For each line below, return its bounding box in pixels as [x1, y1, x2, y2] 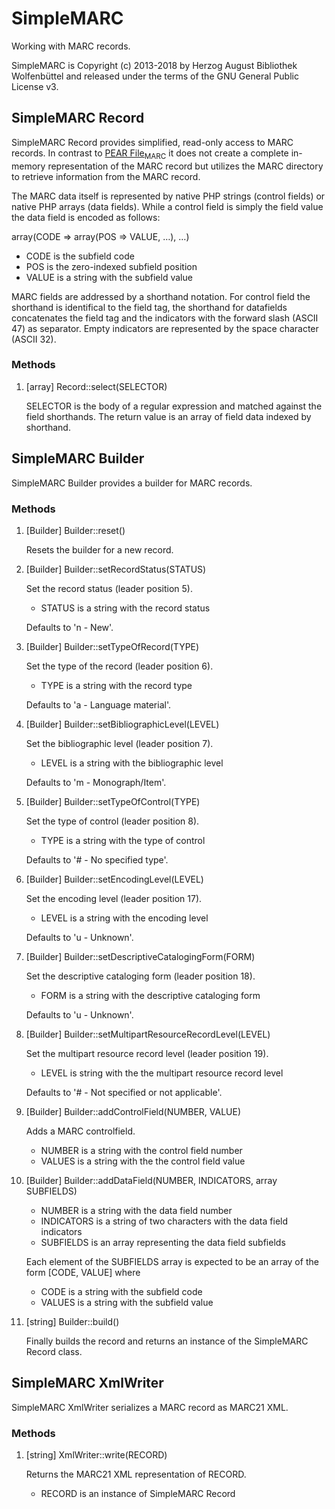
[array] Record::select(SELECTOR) [25, 380, 168, 392]
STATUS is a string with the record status [40, 602, 211, 614]
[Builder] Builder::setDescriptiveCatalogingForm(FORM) [25, 950, 256, 962]
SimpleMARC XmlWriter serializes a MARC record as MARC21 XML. [11, 1401, 289, 1413]
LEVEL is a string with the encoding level [40, 912, 209, 924]
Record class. [25, 1345, 83, 1357]
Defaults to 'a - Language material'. [25, 698, 172, 711]
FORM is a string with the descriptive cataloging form [40, 989, 261, 1001]
